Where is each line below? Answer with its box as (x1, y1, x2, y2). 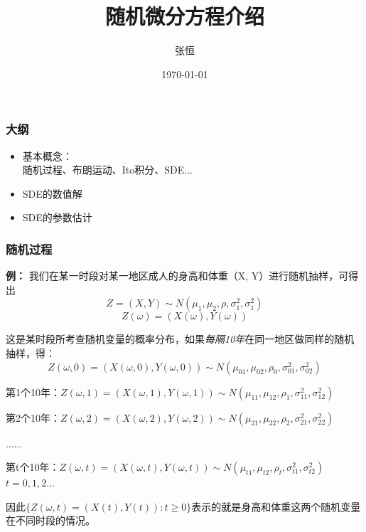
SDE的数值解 (22, 186, 82, 201)
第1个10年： (6, 384, 60, 399)
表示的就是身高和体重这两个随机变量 (191, 499, 361, 514)
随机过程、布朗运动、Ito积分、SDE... (22, 162, 193, 177)
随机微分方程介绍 (104, 1, 264, 31)
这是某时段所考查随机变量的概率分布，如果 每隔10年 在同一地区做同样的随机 (6, 331, 355, 346)
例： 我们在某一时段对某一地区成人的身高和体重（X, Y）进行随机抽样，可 (6, 268, 349, 283)
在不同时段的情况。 (6, 513, 95, 528)
